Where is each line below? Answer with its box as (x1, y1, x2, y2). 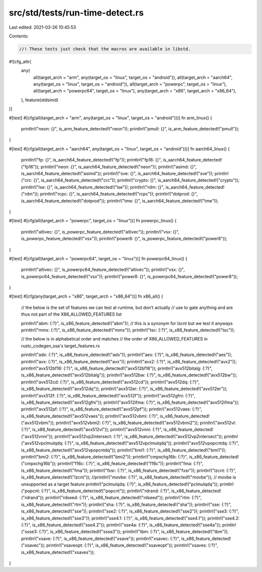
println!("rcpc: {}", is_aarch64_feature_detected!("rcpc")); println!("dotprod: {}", (40, 191, 198, 197)
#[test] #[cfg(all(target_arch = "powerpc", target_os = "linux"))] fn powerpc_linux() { (9, 218, 177, 224)
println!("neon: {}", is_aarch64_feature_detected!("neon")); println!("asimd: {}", (40, 163, 197, 170)
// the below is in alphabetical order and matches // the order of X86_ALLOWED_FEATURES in (21, 336, 208, 342)
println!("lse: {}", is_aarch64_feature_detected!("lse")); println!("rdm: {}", (21, 184, 164, 190)
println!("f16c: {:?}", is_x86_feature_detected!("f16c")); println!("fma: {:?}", (57, 461, 204, 466)
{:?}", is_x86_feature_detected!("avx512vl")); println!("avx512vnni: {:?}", (21, 427, 163, 432)
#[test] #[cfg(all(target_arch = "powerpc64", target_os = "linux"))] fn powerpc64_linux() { (9, 255, 188, 261)
